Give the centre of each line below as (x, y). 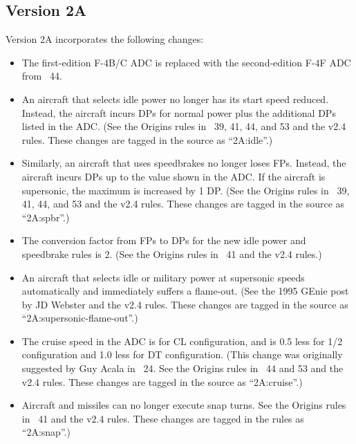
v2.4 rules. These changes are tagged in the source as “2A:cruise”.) (162, 381)
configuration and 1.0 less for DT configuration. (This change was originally (182, 354)
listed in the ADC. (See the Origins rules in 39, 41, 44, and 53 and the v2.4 (184, 126)
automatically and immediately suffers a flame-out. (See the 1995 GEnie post (185, 291)
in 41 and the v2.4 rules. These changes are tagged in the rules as (163, 418)
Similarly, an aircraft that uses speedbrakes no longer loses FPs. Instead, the (184, 163)
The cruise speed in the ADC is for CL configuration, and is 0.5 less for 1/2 (182, 341)
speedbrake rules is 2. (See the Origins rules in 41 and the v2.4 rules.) (172, 253)
